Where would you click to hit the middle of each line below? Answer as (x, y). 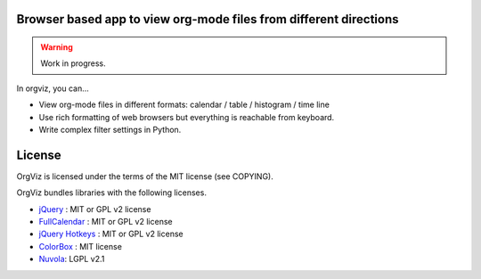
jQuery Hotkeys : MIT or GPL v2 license (111, 234)
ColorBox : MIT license (80, 246)
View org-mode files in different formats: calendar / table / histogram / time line (184, 105)
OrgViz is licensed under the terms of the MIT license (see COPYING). (145, 176)
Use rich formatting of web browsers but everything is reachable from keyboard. (187, 117)
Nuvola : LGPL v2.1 (72, 259)
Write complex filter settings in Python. (110, 129)
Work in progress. (73, 63)
